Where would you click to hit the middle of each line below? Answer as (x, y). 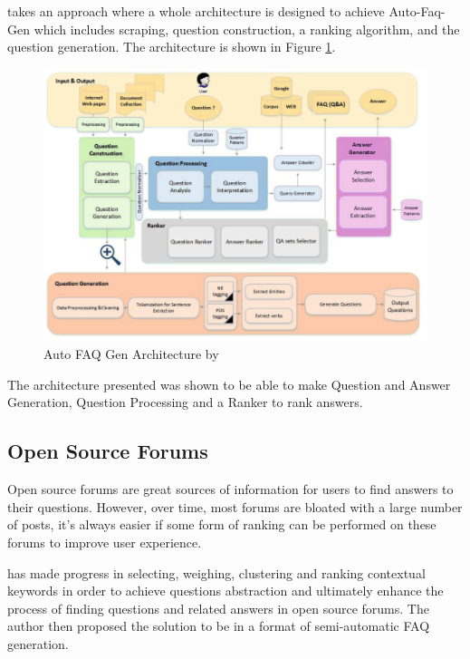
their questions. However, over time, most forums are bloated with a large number (235, 506)
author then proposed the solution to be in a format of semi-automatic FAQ (219, 626)
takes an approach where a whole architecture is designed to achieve (196, 11)
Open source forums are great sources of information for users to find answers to (230, 489)
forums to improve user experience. (105, 543)
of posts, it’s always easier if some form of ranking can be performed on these (222, 524)
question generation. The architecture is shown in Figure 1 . (172, 47)
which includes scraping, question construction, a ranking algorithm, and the (247, 29)
